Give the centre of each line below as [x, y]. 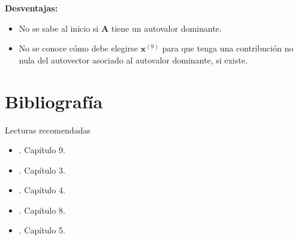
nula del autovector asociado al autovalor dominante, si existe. [133, 60]
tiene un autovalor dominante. [166, 28]
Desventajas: [31, 8]
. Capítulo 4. [42, 190]
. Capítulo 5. [42, 230]
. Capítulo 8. [42, 210]
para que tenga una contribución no [228, 48]
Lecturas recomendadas [48, 130]
